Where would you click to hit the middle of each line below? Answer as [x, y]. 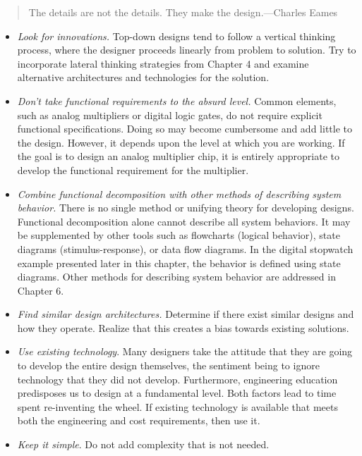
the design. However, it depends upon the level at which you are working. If [181, 142]
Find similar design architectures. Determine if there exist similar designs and [186, 314]
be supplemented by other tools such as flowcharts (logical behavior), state [179, 235]
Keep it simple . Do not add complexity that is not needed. [143, 444]
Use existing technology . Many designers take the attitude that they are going [185, 351]
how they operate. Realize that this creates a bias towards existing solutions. [183, 327]
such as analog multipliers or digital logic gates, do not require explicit [170, 115]
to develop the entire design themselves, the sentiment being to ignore [168, 365]
